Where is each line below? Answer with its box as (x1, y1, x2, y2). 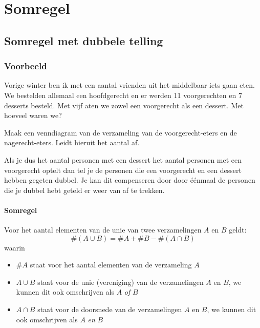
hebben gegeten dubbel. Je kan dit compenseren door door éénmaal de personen (4, 175, 255, 185)
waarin (4, 242, 25, 253)
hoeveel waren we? (4, 110, 62, 121)
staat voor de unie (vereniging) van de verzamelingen (37, 276, 204, 287)
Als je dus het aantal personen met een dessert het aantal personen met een (4, 154, 242, 165)
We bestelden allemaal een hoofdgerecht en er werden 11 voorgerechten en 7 (4, 89, 242, 100)
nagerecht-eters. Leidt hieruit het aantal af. (4, 137, 140, 148)
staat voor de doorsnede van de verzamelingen (37, 304, 182, 315)
